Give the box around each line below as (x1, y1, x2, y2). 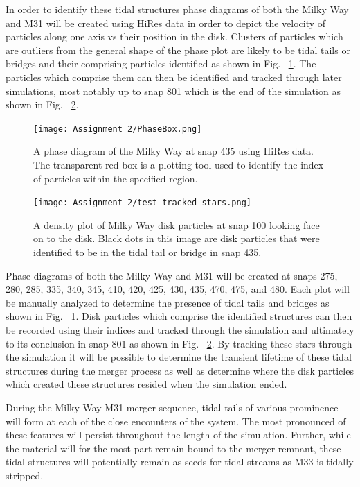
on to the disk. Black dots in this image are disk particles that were (33, 231, 320, 246)
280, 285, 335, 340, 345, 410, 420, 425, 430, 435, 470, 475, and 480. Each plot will (6, 282, 350, 296)
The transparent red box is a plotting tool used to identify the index (33, 157, 324, 171)
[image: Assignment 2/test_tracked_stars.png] (33, 198, 251, 208)
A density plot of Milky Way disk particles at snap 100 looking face (33, 217, 320, 232)
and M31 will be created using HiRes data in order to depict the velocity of (6, 15, 326, 30)
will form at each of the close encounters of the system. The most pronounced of (6, 413, 346, 428)
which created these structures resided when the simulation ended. (6, 377, 287, 391)
